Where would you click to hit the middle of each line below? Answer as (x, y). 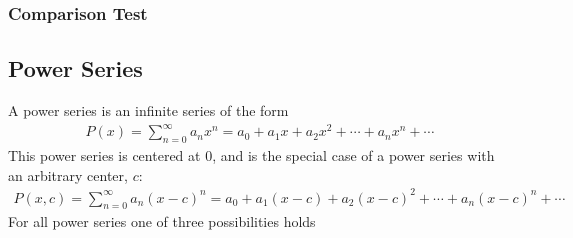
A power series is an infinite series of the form (148, 110)
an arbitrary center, (68, 174)
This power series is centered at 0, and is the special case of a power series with (251, 154)
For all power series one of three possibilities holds (162, 221)
